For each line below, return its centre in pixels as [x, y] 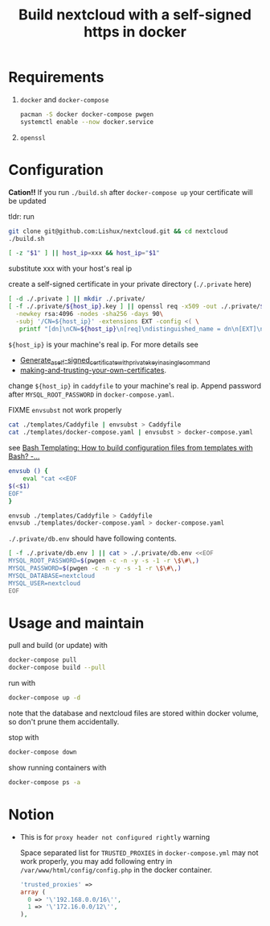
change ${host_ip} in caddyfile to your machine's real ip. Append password [135, 386]
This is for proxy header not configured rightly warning [115, 837]
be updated [27, 201]
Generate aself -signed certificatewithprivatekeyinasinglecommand [115, 361]
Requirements [56, 77]
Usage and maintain [76, 623]
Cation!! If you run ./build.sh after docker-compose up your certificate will [131, 192]
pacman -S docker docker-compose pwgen [87, 114]
